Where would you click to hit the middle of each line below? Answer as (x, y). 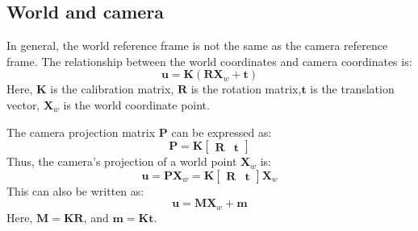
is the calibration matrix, (112, 89)
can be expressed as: (222, 132)
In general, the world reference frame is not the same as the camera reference (197, 45)
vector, (23, 104)
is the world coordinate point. (136, 104)
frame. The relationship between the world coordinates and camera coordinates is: (209, 61)
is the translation (352, 89)
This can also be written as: (75, 190)
